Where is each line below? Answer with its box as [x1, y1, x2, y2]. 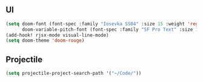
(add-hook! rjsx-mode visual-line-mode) [5, 32, 110, 38]
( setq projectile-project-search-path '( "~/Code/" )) [5, 71, 142, 77]
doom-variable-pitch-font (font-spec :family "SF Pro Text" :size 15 [21, 27, 201, 33]
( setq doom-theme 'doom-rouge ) [5, 37, 85, 44]
